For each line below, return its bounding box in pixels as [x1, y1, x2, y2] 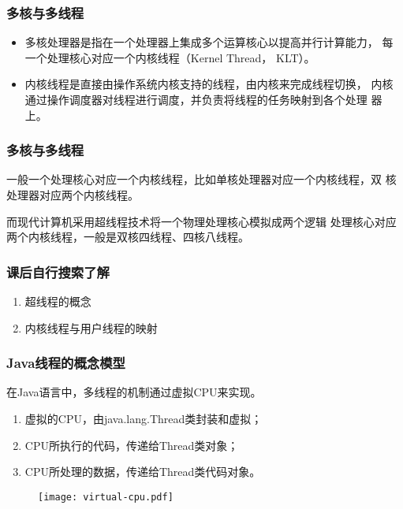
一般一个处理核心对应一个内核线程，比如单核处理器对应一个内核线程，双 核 [6, 171, 397, 188]
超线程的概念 [24, 293, 91, 309]
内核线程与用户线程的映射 [24, 319, 158, 336]
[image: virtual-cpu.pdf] [38, 491, 174, 503]
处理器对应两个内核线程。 [6, 187, 139, 202]
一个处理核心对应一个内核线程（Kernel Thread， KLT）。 [24, 49, 315, 65]
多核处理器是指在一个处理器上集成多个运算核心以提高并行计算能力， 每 [24, 34, 394, 50]
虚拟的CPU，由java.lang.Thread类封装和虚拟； [24, 411, 263, 426]
